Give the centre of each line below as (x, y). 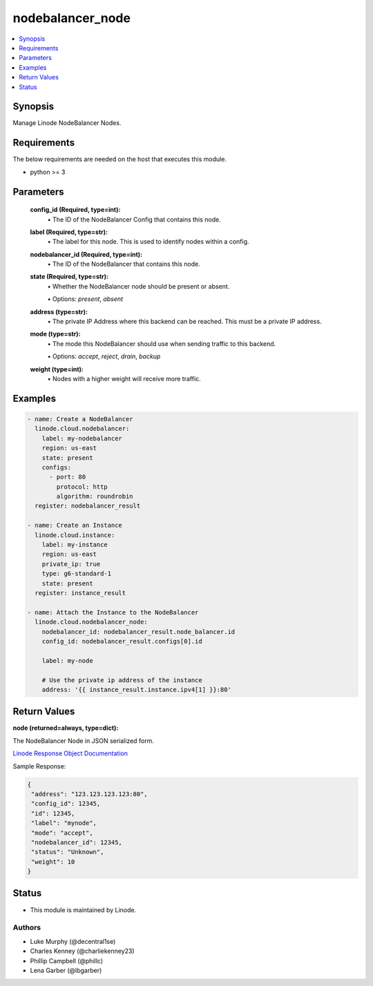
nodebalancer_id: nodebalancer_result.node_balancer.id (138, 631)
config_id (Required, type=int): (75, 210)
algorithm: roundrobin (95, 496)
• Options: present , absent (85, 299)
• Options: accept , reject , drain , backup (104, 356)
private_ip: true (71, 564)
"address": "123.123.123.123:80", (89, 794)
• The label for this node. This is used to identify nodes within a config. (148, 242)
